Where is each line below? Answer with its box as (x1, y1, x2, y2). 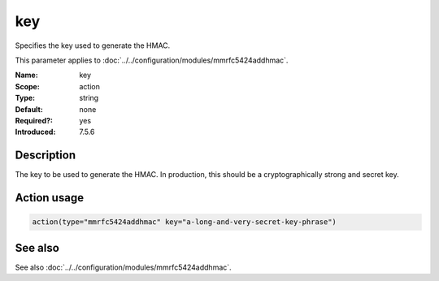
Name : (15, 70, 38, 80)
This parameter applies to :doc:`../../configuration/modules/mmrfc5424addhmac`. (15, 55, 289, 65)
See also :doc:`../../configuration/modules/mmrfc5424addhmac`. (15, 262, 232, 272)
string (79, 93, 99, 103)
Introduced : (15, 127, 56, 137)
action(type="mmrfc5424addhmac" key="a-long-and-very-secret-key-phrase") (32, 218, 337, 227)
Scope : (15, 81, 40, 91)
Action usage (15, 191, 85, 205)
